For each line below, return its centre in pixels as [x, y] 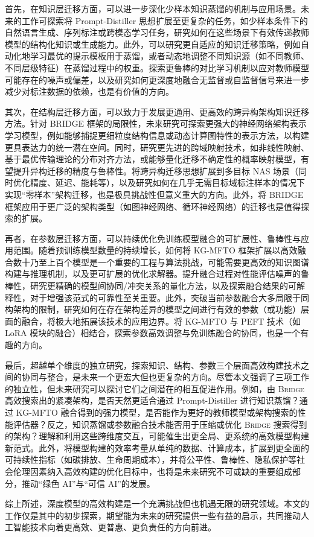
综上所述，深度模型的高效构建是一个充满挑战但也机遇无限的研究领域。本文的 [157, 504]
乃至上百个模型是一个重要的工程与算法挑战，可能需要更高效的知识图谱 [169, 262]
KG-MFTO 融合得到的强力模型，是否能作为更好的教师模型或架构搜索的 [157, 412]
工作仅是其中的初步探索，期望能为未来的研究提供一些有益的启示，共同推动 [153, 515]
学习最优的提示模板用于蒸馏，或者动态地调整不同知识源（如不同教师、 [169, 56]
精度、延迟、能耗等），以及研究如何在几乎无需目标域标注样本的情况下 [167, 183]
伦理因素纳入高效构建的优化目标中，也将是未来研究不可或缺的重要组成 [152, 471]
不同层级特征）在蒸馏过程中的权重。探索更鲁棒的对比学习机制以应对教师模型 [157, 67]
